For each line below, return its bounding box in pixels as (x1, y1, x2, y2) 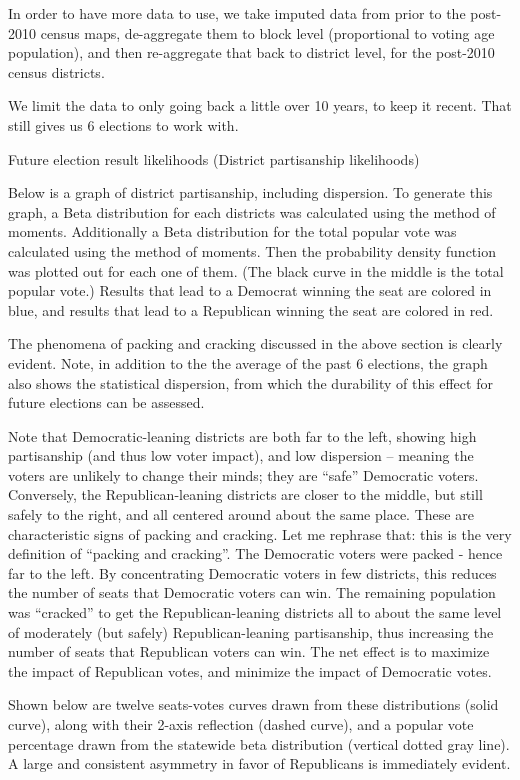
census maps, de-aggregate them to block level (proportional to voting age (40, 22, 495, 43)
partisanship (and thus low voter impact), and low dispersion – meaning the (8, 445, 474, 466)
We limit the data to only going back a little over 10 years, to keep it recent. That (8, 95, 512, 116)
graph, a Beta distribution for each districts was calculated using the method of (8, 201, 496, 222)
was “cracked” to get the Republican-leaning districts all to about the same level (8, 602, 502, 623)
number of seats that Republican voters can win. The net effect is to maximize (8, 641, 490, 662)
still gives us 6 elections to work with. (8, 114, 239, 135)
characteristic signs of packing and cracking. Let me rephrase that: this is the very (8, 523, 512, 544)
